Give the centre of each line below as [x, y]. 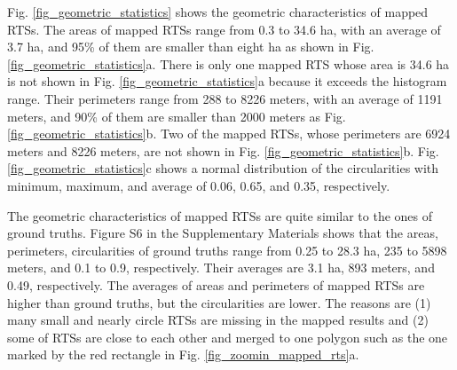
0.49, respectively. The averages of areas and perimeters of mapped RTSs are [216, 284]
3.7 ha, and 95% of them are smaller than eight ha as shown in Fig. [191, 47]
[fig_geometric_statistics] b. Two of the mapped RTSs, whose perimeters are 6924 [229, 134]
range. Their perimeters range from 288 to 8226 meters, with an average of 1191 [225, 98]
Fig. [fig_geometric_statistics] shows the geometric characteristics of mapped [218, 12]
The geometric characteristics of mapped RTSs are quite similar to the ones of [220, 215]
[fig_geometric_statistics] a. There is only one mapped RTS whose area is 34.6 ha [228, 63]
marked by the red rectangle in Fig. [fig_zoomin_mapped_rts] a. [183, 354]
